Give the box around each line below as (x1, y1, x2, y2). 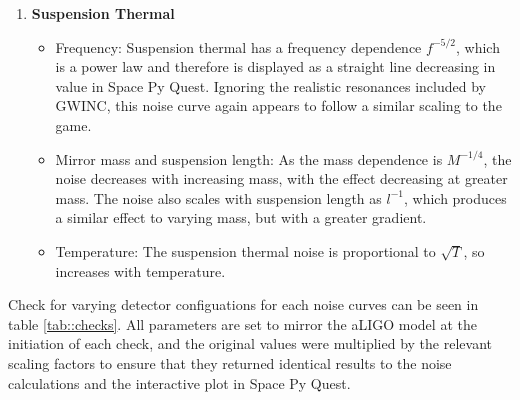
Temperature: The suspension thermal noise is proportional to (55, 240, 436, 261)
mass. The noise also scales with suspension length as (55, 187, 382, 208)
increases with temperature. (55, 260, 226, 281)
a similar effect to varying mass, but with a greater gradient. (55, 207, 427, 228)
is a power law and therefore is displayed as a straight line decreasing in (55, 56, 496, 77)
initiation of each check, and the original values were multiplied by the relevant (8, 333, 492, 354)
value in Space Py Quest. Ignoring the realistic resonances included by (55, 75, 486, 96)
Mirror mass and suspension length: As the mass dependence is (55, 148, 443, 169)
